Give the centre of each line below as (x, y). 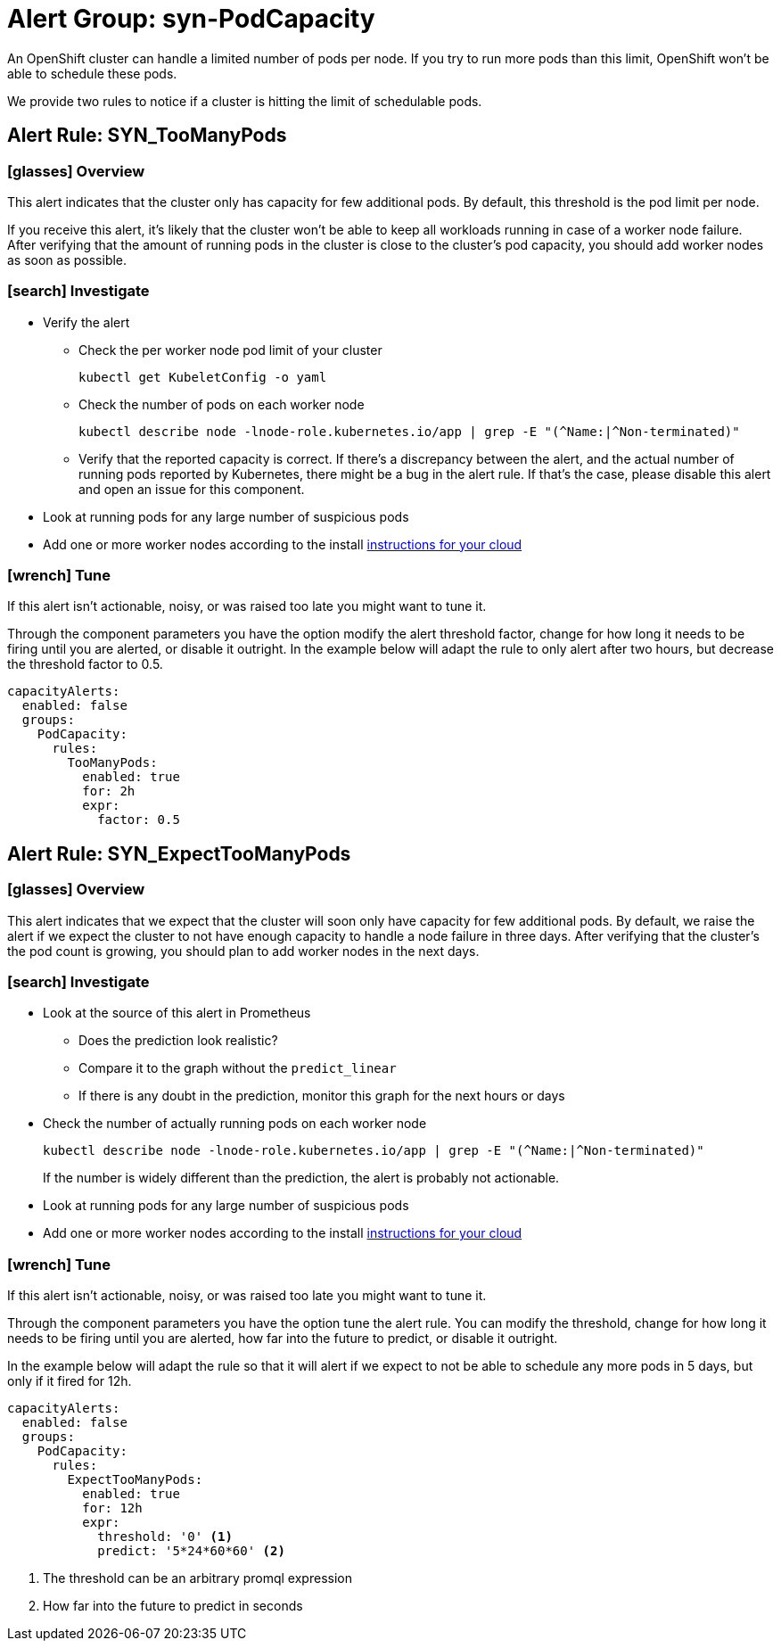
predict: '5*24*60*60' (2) (191, 1551)
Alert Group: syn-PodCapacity (191, 19)
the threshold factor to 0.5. (85, 664)
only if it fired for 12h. (70, 1381)
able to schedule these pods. (92, 73)
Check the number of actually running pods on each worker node (235, 1124)
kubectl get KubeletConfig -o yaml (203, 377)
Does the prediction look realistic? (178, 1041)
